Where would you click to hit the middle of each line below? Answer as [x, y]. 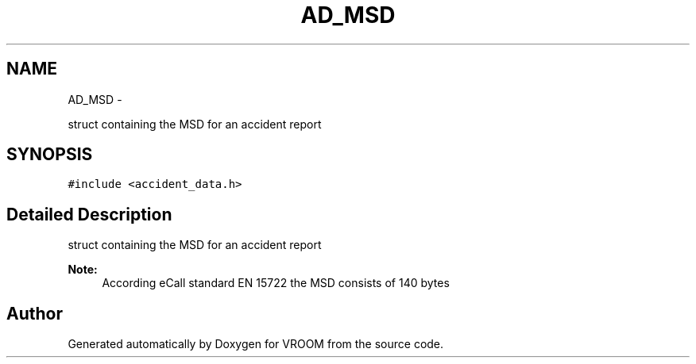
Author [35, 313]
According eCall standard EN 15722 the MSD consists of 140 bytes [276, 283]
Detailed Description [89, 214]
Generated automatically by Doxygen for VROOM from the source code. [256, 344]
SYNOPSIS [50, 155]
